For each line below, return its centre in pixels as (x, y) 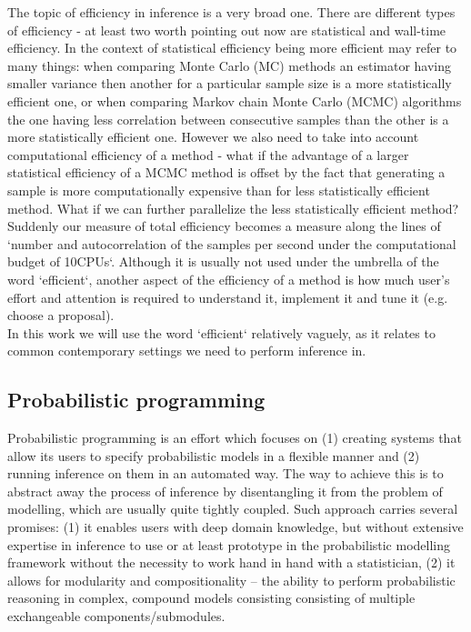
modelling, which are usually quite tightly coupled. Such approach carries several (233, 509)
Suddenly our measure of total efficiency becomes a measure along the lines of (224, 226)
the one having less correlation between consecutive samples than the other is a (228, 119)
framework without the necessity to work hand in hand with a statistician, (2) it (231, 562)
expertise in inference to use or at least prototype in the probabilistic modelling (229, 544)
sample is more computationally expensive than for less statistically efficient (219, 190)
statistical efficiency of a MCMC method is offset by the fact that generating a (226, 172)
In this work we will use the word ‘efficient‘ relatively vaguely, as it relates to (221, 332)
